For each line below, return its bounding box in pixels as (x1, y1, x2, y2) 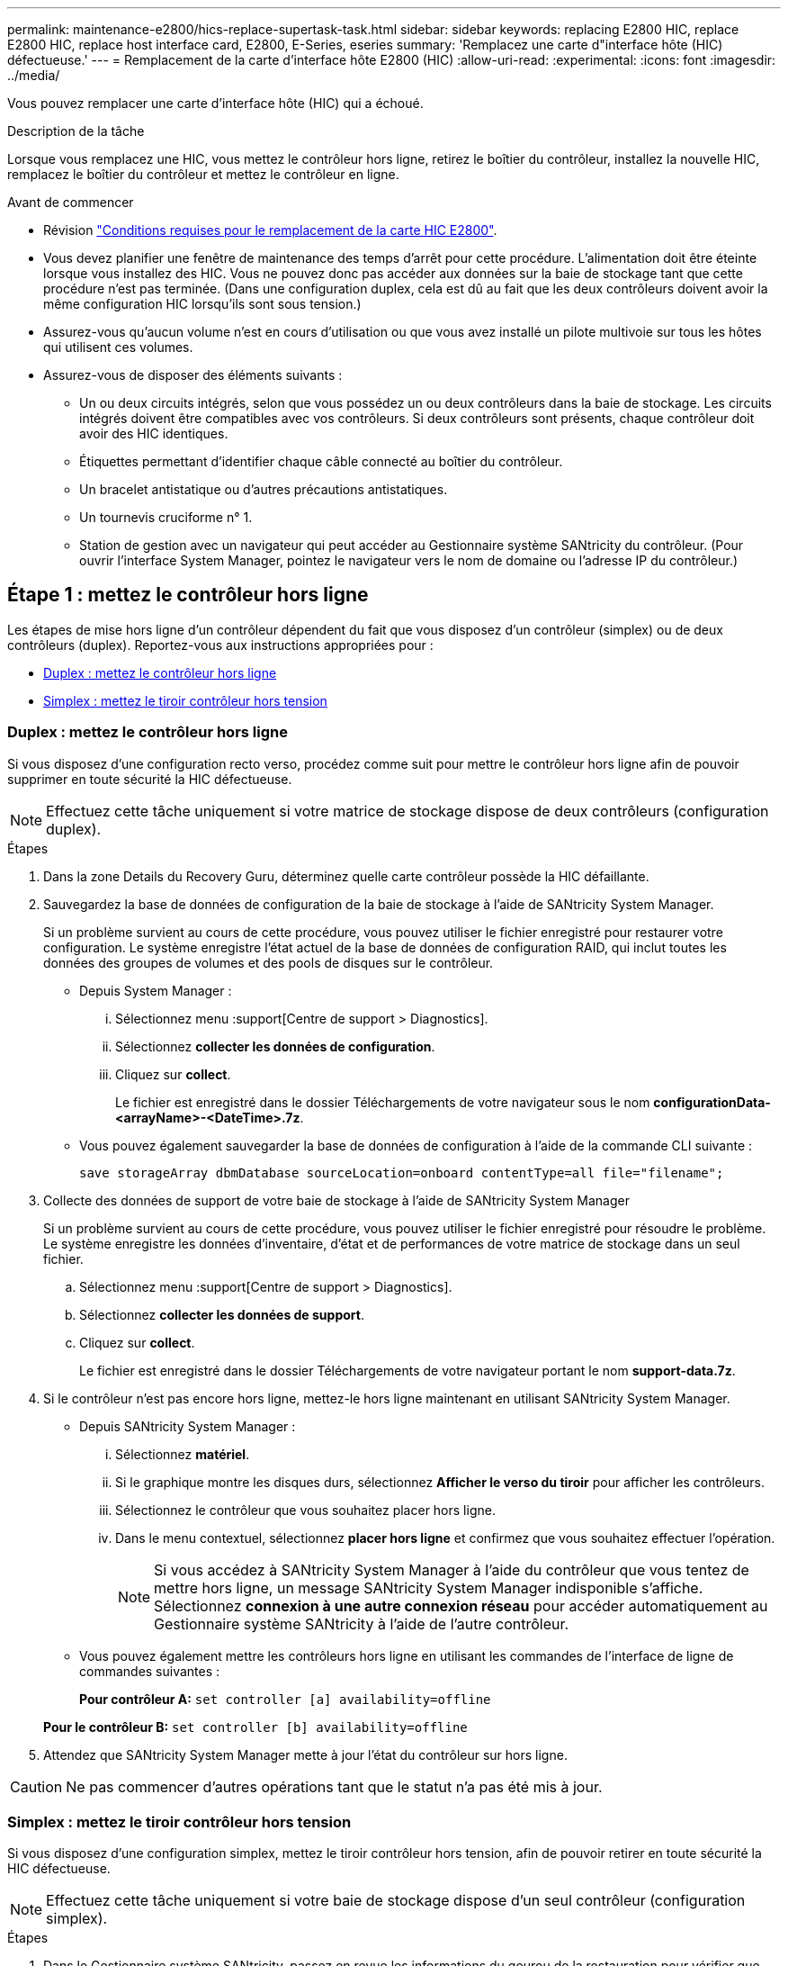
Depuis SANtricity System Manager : (79, 1418, 296, 1434)
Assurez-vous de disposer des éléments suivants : (43, 367, 343, 383)
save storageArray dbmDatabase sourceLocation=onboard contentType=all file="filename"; (79, 1165, 724, 1180)
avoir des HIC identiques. (79, 426, 228, 441)
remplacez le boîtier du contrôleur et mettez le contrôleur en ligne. (7, 167, 399, 182)
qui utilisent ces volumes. (43, 339, 193, 355)
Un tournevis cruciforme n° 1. (79, 510, 253, 525)
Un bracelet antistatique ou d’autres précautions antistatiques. (79, 482, 448, 497)
